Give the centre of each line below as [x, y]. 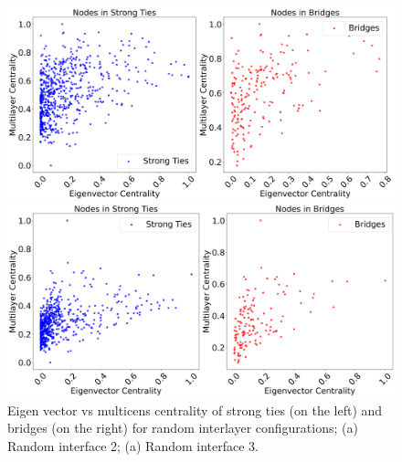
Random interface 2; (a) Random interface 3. [133, 445]
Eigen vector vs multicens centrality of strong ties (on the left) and [195, 409]
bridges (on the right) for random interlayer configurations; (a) [183, 428]
